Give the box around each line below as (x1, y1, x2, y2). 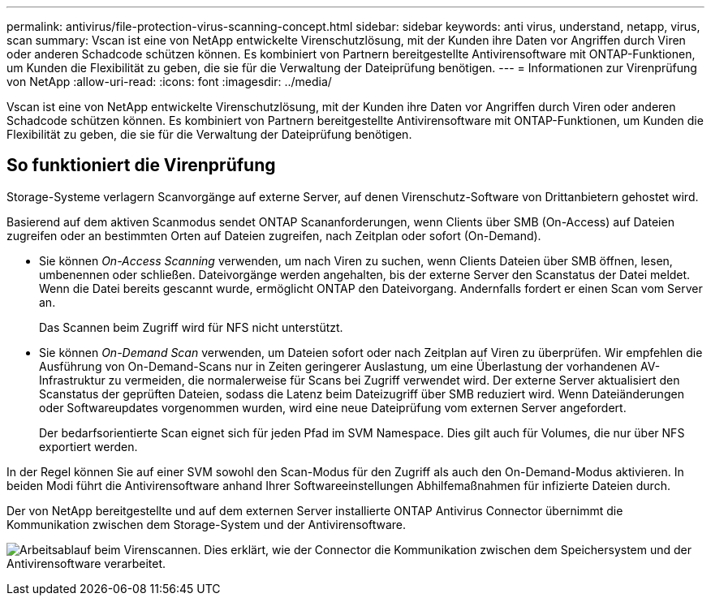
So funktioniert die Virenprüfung (6, 155, 276, 176)
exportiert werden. (39, 439, 138, 454)
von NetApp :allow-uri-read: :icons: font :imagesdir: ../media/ (6, 75, 332, 88)
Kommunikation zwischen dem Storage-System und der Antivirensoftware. (6, 517, 407, 531)
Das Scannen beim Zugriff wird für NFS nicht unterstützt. (39, 320, 343, 334)
